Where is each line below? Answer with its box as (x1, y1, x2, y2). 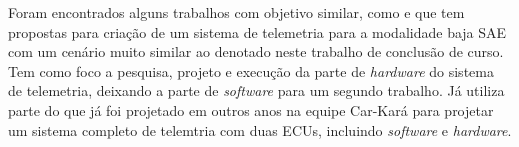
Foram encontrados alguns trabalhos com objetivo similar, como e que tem (8, 2, 465, 22)
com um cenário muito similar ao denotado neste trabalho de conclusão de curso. (8, 41, 504, 62)
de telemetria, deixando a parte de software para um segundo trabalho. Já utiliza (8, 80, 505, 101)
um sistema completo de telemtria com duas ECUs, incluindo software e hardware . (8, 119, 512, 140)
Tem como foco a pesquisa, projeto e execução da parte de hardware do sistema (8, 60, 494, 81)
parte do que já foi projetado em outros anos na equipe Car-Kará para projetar (8, 99, 494, 120)
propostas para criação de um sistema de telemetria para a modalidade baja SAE (8, 21, 507, 42)
